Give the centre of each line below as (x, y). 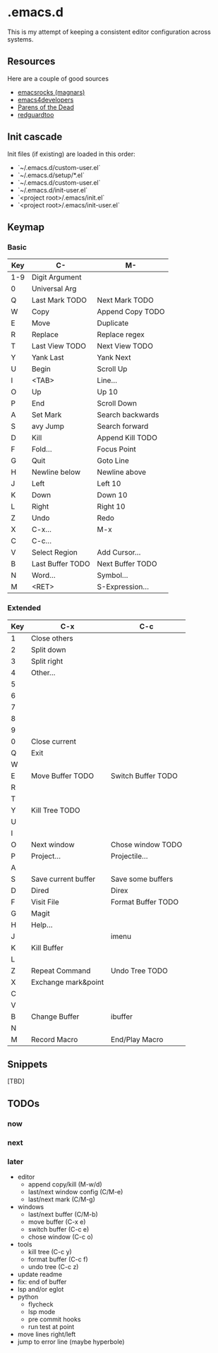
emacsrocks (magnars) (51, 92)
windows (31, 1206)
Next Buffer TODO (127, 564)
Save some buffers (142, 879)
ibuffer (121, 1017)
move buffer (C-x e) (57, 1222)
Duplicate (113, 323)
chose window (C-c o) (61, 1237)
